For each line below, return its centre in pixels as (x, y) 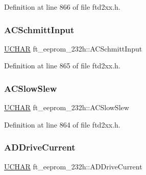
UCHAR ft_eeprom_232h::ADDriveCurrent (73, 166)
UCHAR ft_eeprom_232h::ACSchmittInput (73, 48)
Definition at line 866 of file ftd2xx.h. (62, 7)
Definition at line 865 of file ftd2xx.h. (62, 66)
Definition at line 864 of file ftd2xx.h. (62, 124)
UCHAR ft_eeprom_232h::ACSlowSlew (67, 107)
